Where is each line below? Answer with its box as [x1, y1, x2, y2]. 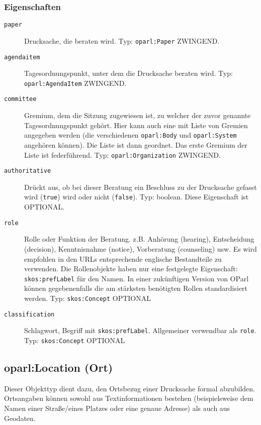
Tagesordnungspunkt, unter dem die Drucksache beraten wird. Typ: [24, 68, 233, 78]
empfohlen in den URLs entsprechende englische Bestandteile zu [24, 253, 222, 264]
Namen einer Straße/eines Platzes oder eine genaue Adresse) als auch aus [4, 402, 230, 413]
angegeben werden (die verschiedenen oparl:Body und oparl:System [24, 130, 237, 140]
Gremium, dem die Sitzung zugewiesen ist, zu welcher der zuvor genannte [24, 110, 251, 121]
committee [4, 95, 37, 103]
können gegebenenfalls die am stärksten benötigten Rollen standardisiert [24, 283, 248, 293]
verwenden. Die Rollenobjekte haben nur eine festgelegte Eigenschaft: [24, 263, 238, 274]
